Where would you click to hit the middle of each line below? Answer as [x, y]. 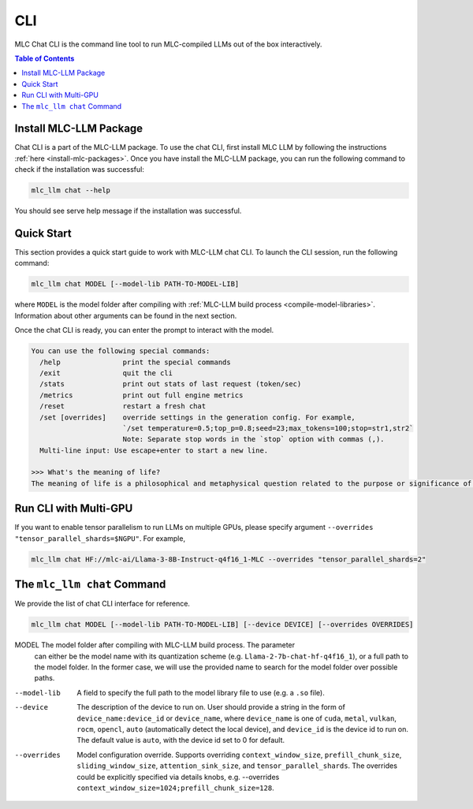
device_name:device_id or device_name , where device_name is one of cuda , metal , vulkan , [237, 718]
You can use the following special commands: [121, 351]
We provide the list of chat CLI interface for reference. [102, 604]
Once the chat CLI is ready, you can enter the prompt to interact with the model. [144, 330]
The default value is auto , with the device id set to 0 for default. [181, 740]
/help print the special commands [136, 362]
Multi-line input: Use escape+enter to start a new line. [154, 450]
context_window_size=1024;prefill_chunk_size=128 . [176, 788]
